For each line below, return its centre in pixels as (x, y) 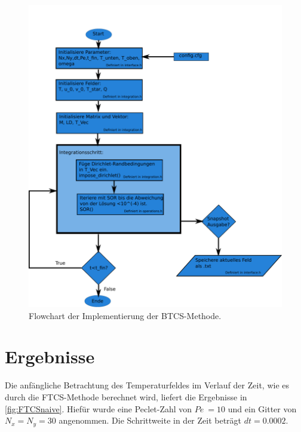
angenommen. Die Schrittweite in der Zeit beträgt (150, 420)
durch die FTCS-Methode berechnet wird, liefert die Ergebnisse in (126, 396)
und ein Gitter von (262, 408)
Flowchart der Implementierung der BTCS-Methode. (125, 315)
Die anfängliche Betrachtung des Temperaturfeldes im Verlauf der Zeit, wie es (147, 385)
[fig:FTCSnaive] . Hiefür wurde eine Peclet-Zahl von (99, 408)
